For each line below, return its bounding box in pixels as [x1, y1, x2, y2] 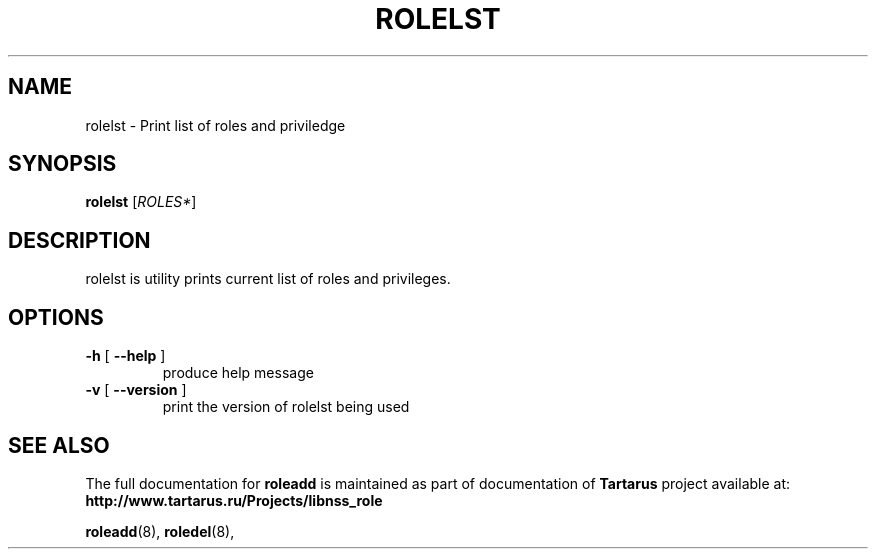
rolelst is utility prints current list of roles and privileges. [85, 270, 451, 288]
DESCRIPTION [8, 227, 151, 253]
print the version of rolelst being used [162, 398, 410, 416]
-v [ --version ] [85, 381, 187, 399]
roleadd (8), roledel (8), [85, 522, 235, 540]
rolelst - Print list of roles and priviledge [85, 116, 346, 134]
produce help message [162, 364, 314, 382]
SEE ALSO [8, 432, 110, 458]
